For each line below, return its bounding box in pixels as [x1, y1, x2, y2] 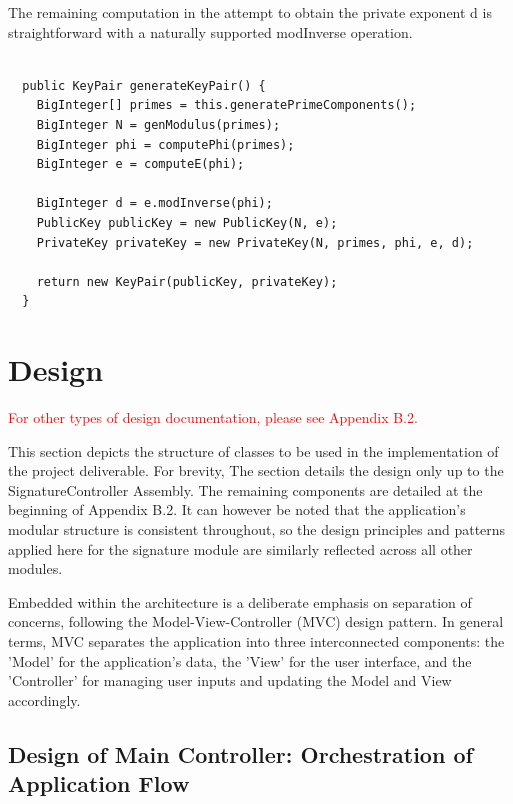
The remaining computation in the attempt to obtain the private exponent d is [8, 2, 492, 22]
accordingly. [8, 689, 81, 710]
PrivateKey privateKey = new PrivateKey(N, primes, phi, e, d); [36, 235, 474, 250]
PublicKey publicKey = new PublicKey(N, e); [36, 215, 338, 230]
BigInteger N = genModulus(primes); [36, 117, 281, 132]
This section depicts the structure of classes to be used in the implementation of [8, 440, 499, 461]
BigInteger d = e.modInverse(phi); [36, 196, 273, 211]
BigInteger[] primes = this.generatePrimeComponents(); [36, 98, 417, 113]
